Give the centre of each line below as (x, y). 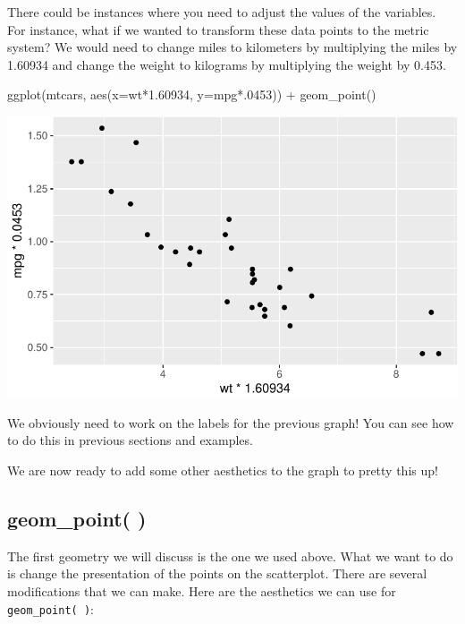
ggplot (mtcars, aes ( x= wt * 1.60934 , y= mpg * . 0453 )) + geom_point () (192, 94)
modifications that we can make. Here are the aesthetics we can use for (202, 591)
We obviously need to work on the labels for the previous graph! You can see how (231, 422)
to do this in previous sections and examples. (130, 440)
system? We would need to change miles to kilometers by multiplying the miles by (232, 47)
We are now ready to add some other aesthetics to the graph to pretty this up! (223, 470)
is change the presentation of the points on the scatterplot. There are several (217, 573)
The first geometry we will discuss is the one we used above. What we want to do (230, 556)
